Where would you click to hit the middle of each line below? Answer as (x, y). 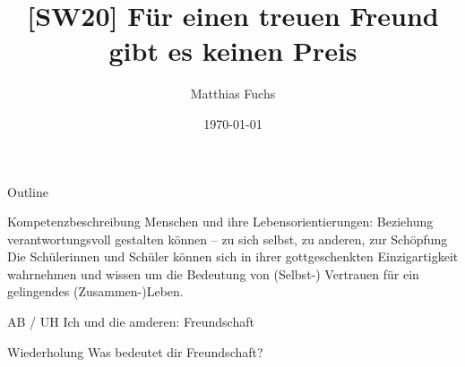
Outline (28, 191)
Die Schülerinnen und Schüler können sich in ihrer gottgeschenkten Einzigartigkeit (233, 256)
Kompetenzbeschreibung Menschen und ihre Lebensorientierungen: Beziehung (220, 222)
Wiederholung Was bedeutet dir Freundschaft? (135, 351)
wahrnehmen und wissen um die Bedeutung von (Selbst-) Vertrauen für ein (213, 273)
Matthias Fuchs (233, 94)
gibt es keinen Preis (233, 51)
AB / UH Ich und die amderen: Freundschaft (131, 322)
